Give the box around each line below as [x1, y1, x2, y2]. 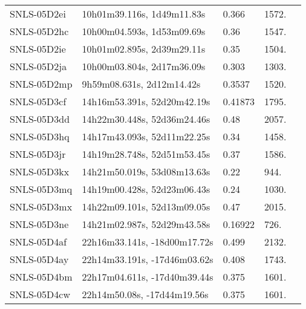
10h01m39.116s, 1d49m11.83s [82, 7, 206, 21]
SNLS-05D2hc [10, 24, 69, 38]
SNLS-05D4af [10, 235, 67, 249]
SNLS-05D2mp [10, 77, 73, 91]
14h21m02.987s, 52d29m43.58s [82, 217, 210, 231]
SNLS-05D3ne [10, 217, 69, 231]
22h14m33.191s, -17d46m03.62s [82, 252, 213, 266]
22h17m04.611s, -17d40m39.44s [82, 270, 213, 284]
